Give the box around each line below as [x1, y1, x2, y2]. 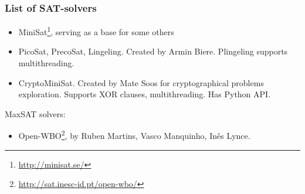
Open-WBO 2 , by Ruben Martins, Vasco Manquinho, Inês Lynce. [18, 128, 250, 142]
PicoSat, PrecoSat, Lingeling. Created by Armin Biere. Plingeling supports [18, 45, 288, 57]
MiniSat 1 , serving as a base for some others [18, 24, 174, 38]
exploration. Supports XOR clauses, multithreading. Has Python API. [18, 88, 271, 100]
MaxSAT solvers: [5, 107, 66, 120]
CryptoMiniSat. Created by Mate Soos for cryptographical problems [18, 76, 264, 89]
